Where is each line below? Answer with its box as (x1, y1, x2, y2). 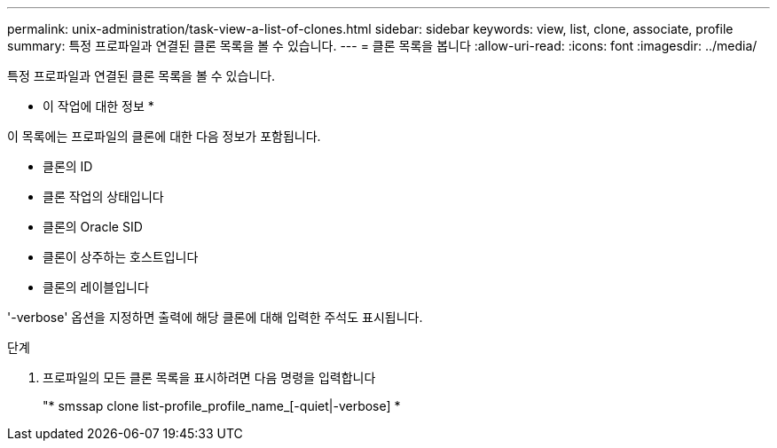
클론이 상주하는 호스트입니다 (43, 249, 199, 264)
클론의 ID (43, 159, 93, 174)
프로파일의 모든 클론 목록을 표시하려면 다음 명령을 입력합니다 (43, 370, 376, 385)
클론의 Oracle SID (43, 219, 143, 234)
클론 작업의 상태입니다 (43, 189, 164, 204)
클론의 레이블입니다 (43, 279, 149, 295)
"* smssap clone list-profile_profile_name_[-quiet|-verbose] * (43, 398, 401, 413)
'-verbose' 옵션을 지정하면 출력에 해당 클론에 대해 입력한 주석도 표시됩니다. (7, 310, 423, 325)
